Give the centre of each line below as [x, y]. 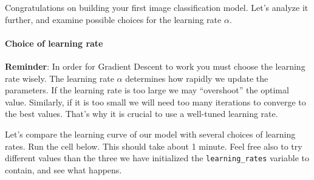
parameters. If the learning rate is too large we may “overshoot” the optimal [147, 90]
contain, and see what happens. [63, 169]
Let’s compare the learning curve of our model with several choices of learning [150, 134]
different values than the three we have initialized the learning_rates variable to [157, 158]
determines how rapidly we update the [197, 78]
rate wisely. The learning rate [60, 78]
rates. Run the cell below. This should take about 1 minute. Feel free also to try [154, 146]
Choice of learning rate [54, 43]
